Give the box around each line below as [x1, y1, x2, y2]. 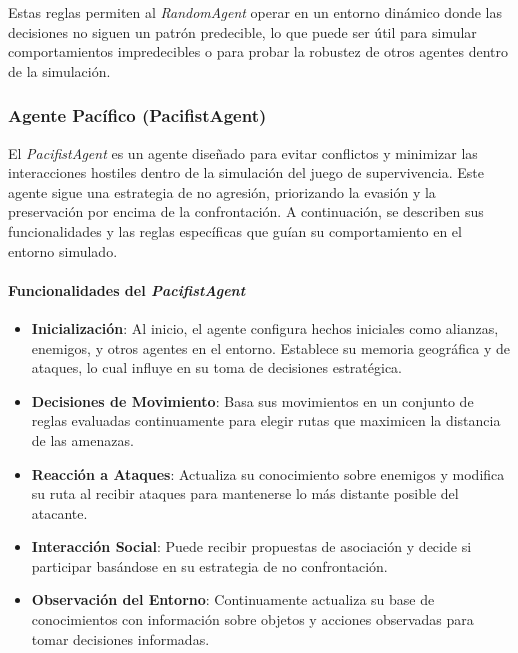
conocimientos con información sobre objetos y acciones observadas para [31, 609, 474, 630]
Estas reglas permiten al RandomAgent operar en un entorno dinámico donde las [8, 2, 503, 22]
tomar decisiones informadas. [31, 628, 210, 649]
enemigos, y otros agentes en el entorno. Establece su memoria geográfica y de [31, 337, 511, 358]
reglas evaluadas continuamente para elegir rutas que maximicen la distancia [31, 410, 501, 431]
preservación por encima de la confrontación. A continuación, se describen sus [8, 201, 484, 222]
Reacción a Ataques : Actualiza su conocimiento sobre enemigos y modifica [31, 463, 505, 484]
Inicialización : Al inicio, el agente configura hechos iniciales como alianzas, [31, 317, 499, 338]
